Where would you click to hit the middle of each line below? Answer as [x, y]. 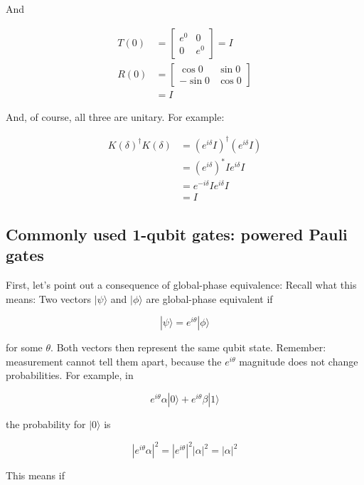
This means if [35, 475]
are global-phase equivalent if [209, 298]
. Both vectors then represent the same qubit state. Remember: [188, 347]
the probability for [46, 424]
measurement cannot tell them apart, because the [114, 361]
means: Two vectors [48, 298]
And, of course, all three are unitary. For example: [115, 116]
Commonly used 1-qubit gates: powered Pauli [177, 234]
